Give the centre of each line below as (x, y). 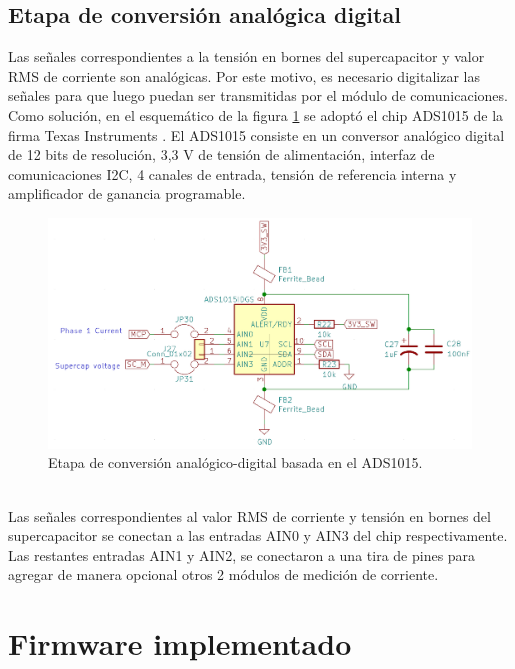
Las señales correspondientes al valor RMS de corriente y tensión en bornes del (249, 515)
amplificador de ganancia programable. (127, 193)
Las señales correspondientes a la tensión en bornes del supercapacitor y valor (246, 56)
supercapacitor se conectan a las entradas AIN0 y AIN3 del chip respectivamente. (258, 535)
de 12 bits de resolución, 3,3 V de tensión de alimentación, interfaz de (221, 154)
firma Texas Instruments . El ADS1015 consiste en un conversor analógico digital (256, 134)
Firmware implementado (180, 643)
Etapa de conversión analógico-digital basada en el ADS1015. (235, 462)
